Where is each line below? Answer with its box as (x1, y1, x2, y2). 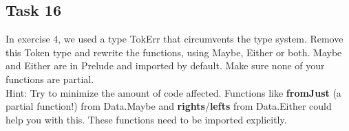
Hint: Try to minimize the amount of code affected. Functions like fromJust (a (6, 85, 341, 99)
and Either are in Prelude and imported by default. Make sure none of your (6, 58, 325, 73)
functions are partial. (6, 71, 94, 86)
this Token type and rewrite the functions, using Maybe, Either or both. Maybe (6, 45, 342, 59)
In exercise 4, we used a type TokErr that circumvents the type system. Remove (6, 32, 343, 46)
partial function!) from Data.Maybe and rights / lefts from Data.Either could (6, 99, 332, 113)
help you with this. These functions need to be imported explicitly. (6, 112, 287, 126)
